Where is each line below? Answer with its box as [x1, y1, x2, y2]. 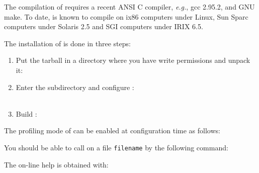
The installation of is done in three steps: [4, 38, 131, 48]
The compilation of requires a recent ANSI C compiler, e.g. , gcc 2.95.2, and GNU [4, 2, 255, 12]
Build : [16, 108, 37, 119]
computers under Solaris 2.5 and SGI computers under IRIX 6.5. [4, 21, 203, 32]
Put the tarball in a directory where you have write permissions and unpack [16, 55, 250, 65]
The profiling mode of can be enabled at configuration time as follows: [4, 125, 220, 136]
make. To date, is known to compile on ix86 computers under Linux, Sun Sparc [4, 11, 248, 22]
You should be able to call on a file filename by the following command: [4, 142, 228, 152]
